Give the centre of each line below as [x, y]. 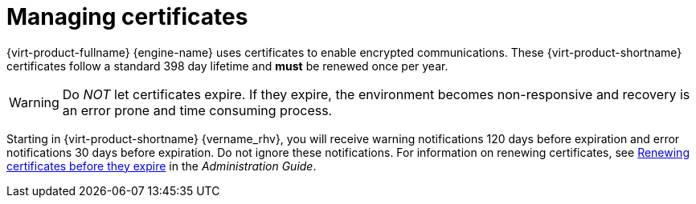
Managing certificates [127, 17]
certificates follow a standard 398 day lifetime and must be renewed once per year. [227, 66]
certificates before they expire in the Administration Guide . [162, 166]
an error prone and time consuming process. [197, 110]
